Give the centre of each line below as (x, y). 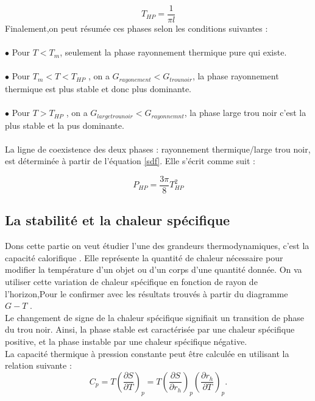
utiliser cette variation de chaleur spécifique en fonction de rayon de (131, 281)
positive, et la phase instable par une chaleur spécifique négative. (126, 341)
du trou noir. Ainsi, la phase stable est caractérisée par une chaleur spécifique (150, 329)
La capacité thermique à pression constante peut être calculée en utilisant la (147, 353)
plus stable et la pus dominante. (65, 125)
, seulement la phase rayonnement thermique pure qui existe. (173, 52)
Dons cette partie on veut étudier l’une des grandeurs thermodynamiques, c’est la (157, 246)
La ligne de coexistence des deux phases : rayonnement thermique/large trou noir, (158, 149)
